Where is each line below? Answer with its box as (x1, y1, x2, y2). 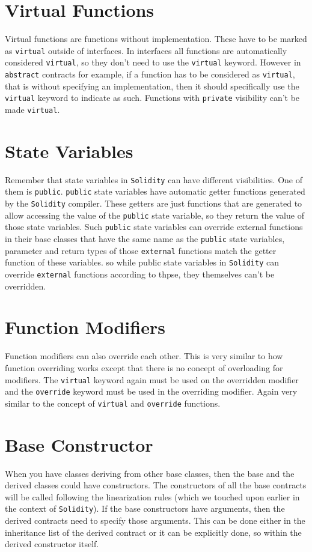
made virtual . (5, 103, 60, 115)
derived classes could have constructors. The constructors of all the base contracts (5, 479, 307, 491)
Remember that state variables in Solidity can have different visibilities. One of (5, 173, 302, 186)
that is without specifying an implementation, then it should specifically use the (5, 79, 299, 92)
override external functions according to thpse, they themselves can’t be (5, 267, 275, 280)
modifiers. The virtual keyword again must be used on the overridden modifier (5, 373, 299, 386)
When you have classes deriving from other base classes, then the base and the (5, 467, 295, 479)
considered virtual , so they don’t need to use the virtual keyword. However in (5, 56, 301, 68)
